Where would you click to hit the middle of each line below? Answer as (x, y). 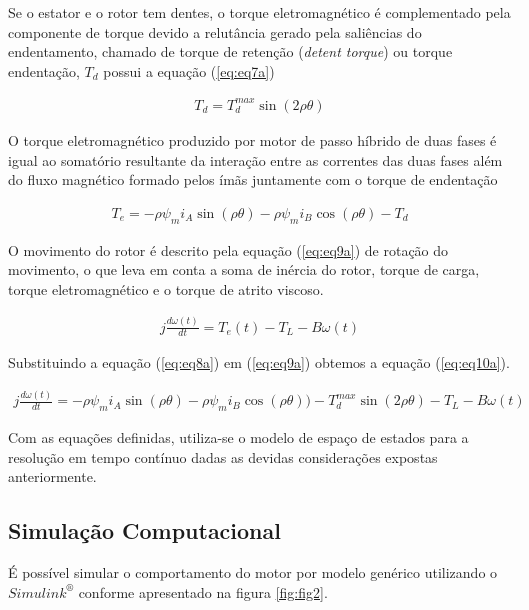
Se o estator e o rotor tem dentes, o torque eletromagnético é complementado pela (259, 12)
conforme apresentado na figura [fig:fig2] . (203, 591)
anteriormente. (52, 476)
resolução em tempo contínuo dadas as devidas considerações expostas (223, 456)
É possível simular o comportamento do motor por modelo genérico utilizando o (253, 572)
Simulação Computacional (144, 530)
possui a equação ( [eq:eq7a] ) (189, 70)
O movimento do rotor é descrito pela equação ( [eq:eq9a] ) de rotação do (228, 249)
